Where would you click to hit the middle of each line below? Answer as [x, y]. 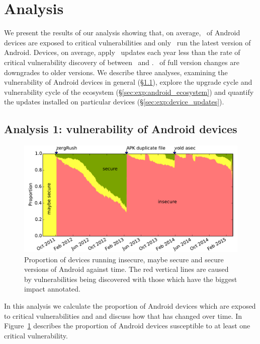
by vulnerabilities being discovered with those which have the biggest [131, 279]
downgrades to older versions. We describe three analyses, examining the [116, 72]
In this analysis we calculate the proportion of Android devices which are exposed [130, 306]
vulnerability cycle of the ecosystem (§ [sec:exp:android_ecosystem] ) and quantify [129, 92]
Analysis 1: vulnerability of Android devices [121, 129]
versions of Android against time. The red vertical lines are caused [126, 269]
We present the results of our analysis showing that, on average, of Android [122, 33]
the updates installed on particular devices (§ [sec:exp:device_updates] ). [114, 102]
